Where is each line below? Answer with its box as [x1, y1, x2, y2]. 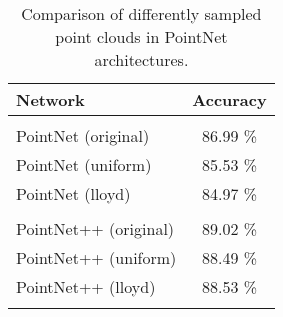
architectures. [94, 48, 189, 71]
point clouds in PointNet [55, 25, 228, 48]
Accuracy [192, 88, 267, 111]
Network [16, 88, 85, 111]
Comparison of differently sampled [21, 2, 262, 25]
